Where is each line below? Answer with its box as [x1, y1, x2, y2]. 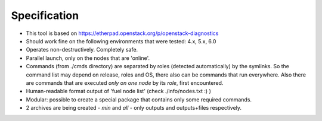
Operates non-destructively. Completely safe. [26, 46, 138, 53]
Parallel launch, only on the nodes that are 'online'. [26, 54, 150, 62]
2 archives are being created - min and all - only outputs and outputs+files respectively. [26, 104, 241, 112]
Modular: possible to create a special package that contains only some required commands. [26, 95, 252, 103]
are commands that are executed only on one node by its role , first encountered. [26, 79, 224, 86]
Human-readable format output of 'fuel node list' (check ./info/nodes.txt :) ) [26, 88, 211, 95]
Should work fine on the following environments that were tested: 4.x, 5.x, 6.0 [26, 37, 216, 44]
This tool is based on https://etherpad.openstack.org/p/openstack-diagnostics [26, 30, 219, 37]
